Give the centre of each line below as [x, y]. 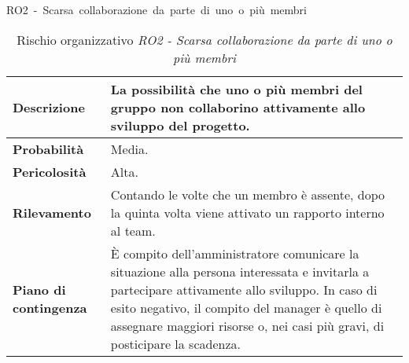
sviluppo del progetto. [180, 125]
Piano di [39, 289]
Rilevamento [52, 212]
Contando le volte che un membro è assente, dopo [248, 194]
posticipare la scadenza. [175, 343]
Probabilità [48, 148]
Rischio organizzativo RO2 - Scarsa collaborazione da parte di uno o [204, 39]
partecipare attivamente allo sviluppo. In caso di [244, 289]
